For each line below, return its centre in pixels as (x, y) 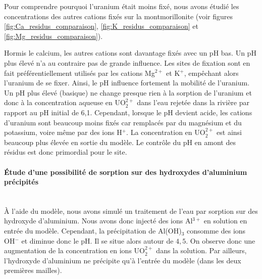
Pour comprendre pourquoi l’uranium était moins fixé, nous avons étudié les (122, 6)
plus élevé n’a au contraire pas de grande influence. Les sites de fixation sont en (127, 62)
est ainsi (229, 132)
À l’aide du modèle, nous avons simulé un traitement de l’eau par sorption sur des (131, 211)
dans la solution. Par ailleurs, (201, 250)
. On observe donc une (221, 240)
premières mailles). (33, 270)
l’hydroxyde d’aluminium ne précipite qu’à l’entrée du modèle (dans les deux (123, 260)
